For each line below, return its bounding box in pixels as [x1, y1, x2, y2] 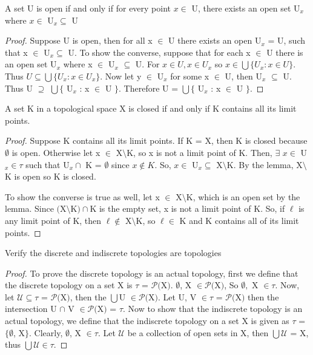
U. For [135, 58, 160, 70]
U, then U [225, 69, 263, 82]
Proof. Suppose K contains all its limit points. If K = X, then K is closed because [5, 134, 308, 147]
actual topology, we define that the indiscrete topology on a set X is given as [5, 314, 289, 327]
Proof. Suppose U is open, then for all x [5, 34, 153, 47]
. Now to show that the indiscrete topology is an [123, 302, 303, 315]
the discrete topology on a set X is [5, 279, 133, 291]
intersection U [5, 302, 57, 315]
